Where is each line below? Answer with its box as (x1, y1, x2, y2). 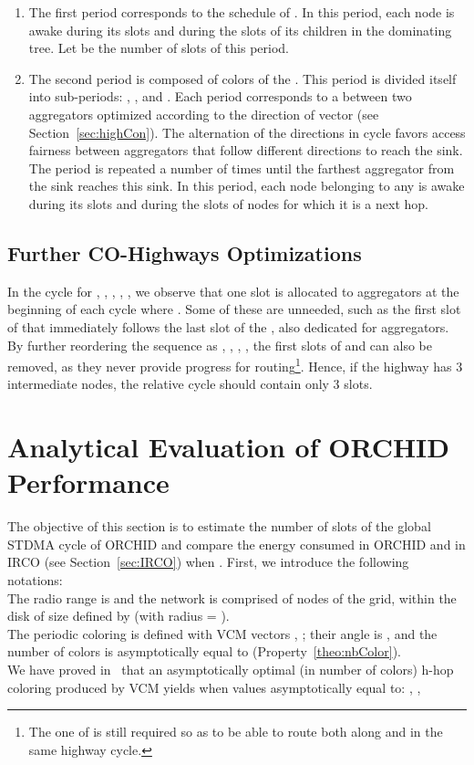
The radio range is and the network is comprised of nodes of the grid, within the (7, 588, 457, 607)
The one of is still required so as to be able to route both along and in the (28, 722, 443, 741)
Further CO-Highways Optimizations (7, 238, 362, 267)
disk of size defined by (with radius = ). (7, 606, 230, 625)
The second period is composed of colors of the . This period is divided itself (28, 68, 457, 88)
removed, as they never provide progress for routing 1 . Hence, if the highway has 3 (7, 354, 463, 375)
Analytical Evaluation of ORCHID (7, 428, 450, 466)
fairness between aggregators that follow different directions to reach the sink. (28, 141, 463, 160)
